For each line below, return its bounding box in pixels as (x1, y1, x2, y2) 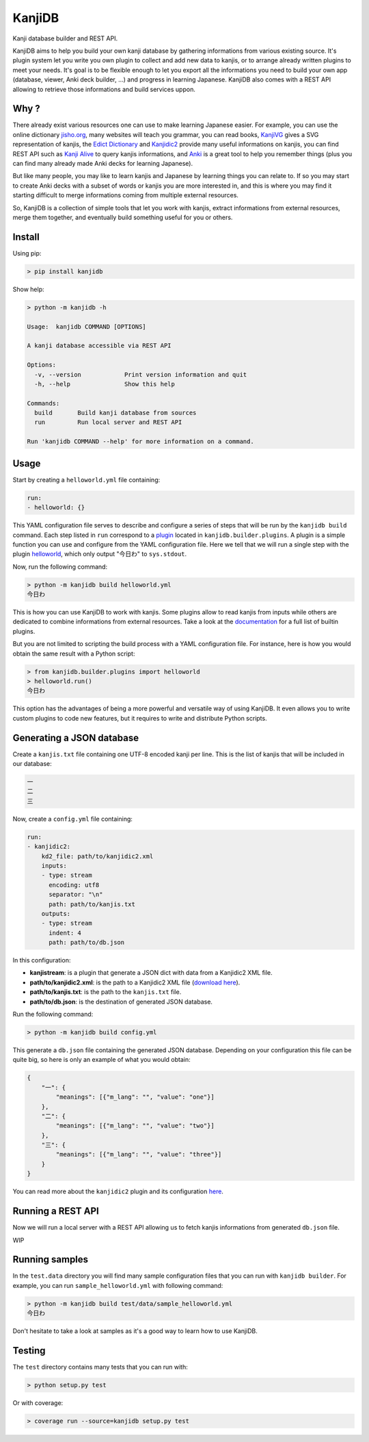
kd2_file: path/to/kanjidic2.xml (41, 852, 154, 860)
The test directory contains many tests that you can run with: (12, 1363, 188, 1371)
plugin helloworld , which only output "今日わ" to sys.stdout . (12, 550, 187, 558)
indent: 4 (49, 929, 82, 936)
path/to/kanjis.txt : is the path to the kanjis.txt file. (29, 988, 182, 996)
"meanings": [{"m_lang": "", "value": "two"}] (55, 1122, 215, 1130)
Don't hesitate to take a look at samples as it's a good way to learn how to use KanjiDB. (12, 1327, 258, 1335)
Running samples (12, 1254, 89, 1265)
